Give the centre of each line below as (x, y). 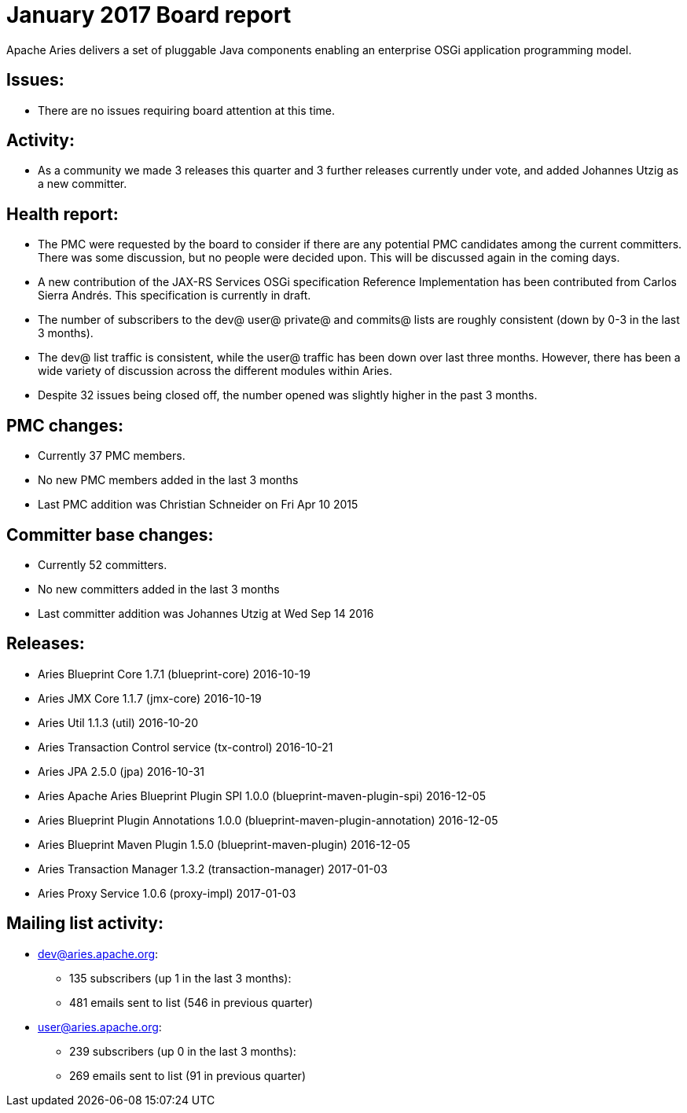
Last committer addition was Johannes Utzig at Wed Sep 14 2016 (206, 613)
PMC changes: (65, 425)
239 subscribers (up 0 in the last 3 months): (183, 1051)
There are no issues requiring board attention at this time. (186, 110)
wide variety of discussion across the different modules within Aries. (215, 371)
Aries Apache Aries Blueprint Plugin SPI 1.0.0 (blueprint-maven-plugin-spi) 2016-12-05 (262, 795)
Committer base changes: (110, 534)
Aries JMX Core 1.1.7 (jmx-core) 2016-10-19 (150, 698)
